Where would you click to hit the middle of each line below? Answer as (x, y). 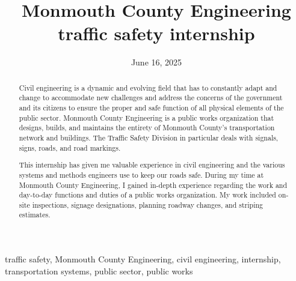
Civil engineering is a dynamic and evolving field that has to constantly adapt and (148, 87)
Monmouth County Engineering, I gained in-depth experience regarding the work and (153, 185)
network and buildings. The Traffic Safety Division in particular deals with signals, (149, 137)
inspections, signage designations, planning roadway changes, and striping (148, 204)
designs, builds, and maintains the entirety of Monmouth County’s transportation (147, 128)
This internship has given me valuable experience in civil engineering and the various (152, 165)
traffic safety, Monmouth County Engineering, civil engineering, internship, (143, 259)
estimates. (35, 215)
